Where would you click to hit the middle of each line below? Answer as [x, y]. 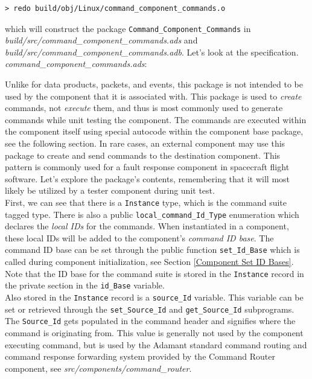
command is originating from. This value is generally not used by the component [154, 333]
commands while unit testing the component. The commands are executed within [156, 119]
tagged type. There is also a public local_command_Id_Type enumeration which [152, 214]
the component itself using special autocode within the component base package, [154, 131]
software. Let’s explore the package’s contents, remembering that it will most [148, 178]
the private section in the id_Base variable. [85, 285]
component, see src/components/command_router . [98, 368]
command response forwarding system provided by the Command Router [140, 356]
